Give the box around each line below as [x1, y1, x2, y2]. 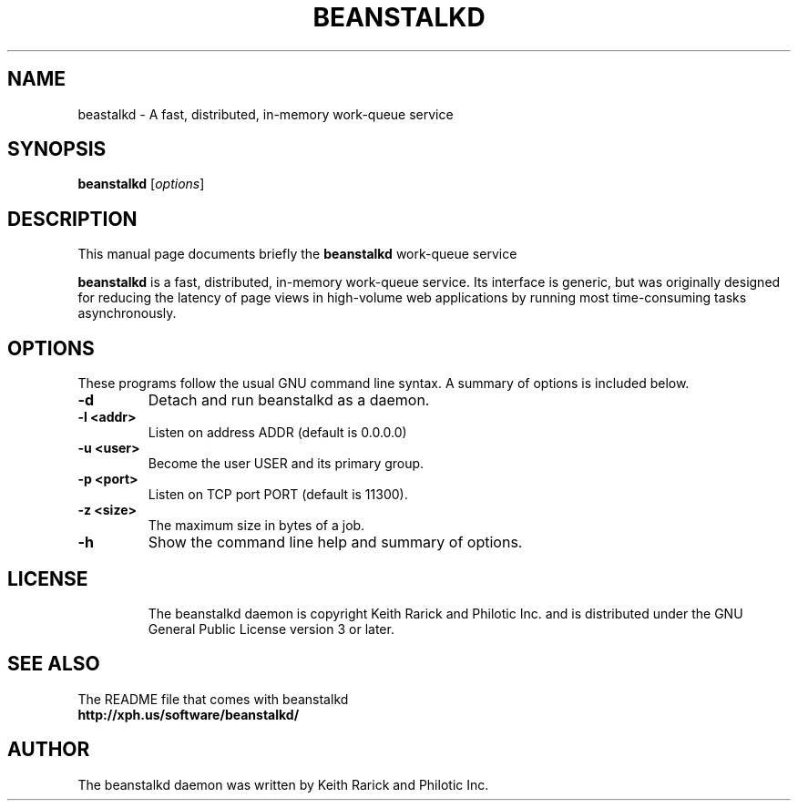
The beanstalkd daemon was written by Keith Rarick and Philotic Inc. [77, 776, 489, 793]
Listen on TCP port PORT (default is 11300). [148, 486, 408, 503]
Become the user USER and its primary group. [148, 455, 425, 472]
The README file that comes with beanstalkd [77, 690, 349, 707]
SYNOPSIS [7, 138, 107, 161]
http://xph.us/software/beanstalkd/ [77, 706, 300, 722]
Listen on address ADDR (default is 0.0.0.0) [148, 424, 407, 441]
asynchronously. [77, 305, 177, 322]
